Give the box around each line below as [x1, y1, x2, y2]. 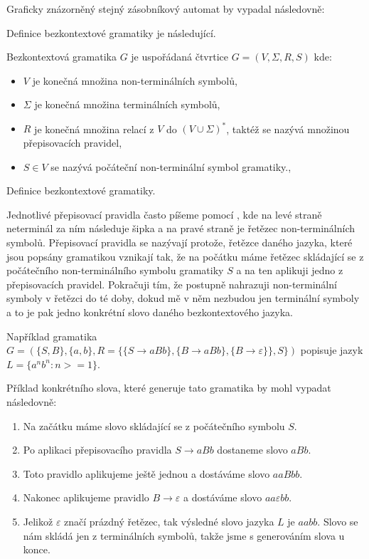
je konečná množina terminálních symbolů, [34, 97, 220, 112]
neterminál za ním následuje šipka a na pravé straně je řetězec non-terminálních [6, 221, 355, 236]
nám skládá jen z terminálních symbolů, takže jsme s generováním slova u [23, 528, 345, 543]
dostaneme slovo [217, 442, 288, 457]
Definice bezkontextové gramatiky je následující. [6, 25, 216, 40]
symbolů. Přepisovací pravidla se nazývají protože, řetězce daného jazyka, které [6, 235, 353, 250]
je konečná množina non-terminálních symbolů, [32, 73, 237, 88]
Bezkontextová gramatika [6, 49, 117, 64]
